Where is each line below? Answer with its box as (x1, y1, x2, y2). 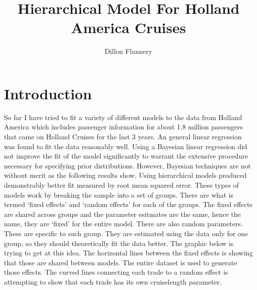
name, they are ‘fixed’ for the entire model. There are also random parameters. (4, 218, 243, 229)
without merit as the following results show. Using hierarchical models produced (4, 170, 247, 180)
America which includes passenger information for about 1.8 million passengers (4, 122, 243, 132)
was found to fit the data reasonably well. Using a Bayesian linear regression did (4, 141, 247, 151)
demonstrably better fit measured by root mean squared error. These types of (4, 180, 239, 190)
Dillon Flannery (104, 46, 153, 56)
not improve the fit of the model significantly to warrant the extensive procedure (4, 151, 248, 161)
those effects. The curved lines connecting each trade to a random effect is (4, 267, 228, 277)
